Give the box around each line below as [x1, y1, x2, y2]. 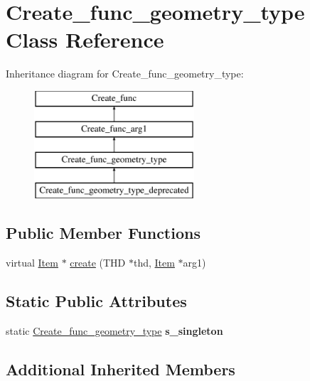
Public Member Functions [6, 222, 201, 244]
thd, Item [133, 254, 175, 269]
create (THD [70, 254, 126, 269]
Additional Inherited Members [6, 358, 235, 380]
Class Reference [6, 25, 164, 54]
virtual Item [6, 254, 58, 269]
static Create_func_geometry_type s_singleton [6, 323, 223, 338]
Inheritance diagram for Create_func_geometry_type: [6, 66, 244, 81]
